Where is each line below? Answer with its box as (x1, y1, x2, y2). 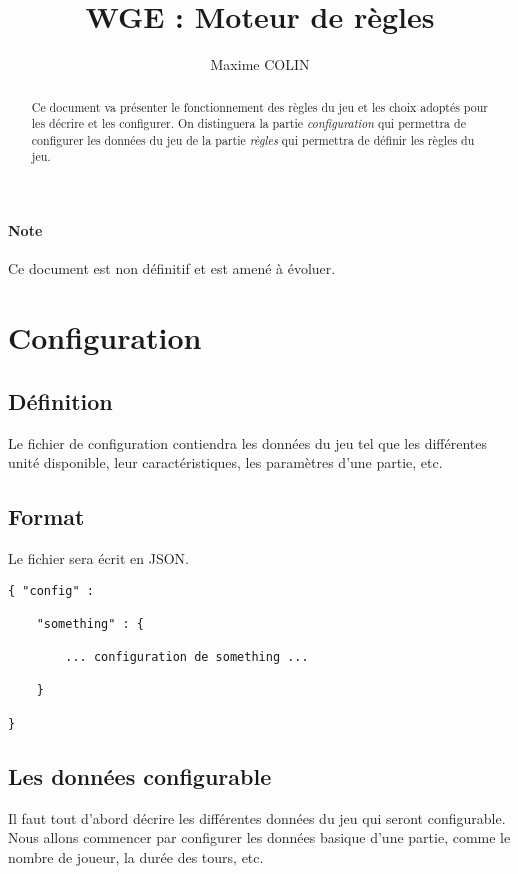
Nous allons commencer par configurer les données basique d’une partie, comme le (8, 827, 511, 848)
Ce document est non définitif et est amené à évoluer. (8, 258, 336, 279)
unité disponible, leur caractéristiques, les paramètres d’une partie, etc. (8, 452, 443, 473)
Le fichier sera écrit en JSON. (8, 547, 190, 568)
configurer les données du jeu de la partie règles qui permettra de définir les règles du (31, 131, 475, 148)
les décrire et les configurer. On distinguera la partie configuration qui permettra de (31, 115, 466, 132)
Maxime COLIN (210, 54, 310, 75)
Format (8, 501, 85, 532)
